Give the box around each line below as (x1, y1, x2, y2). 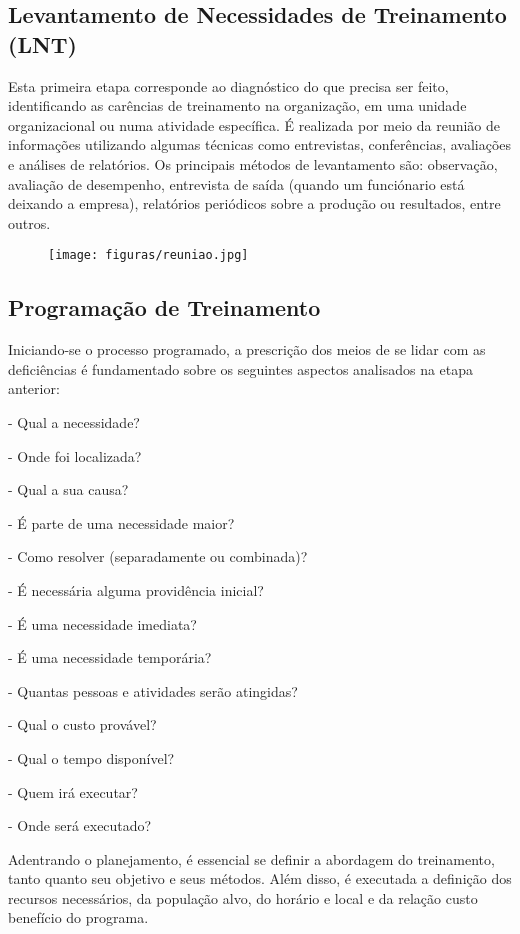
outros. (8, 212, 51, 233)
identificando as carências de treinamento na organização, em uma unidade (8, 95, 467, 116)
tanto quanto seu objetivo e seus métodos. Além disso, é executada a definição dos (8, 868, 512, 889)
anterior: (8, 378, 60, 399)
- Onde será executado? (8, 815, 152, 836)
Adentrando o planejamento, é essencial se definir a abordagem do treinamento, (8, 848, 495, 869)
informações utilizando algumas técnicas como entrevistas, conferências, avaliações (8, 134, 512, 155)
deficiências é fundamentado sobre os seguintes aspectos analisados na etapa (8, 358, 474, 379)
